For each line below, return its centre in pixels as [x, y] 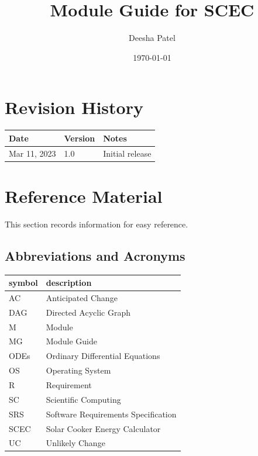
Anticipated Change [82, 297]
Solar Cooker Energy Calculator [103, 428]
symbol [23, 283]
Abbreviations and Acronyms [95, 255]
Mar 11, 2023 [32, 153]
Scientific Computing [83, 399]
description [69, 283]
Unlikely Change [75, 443]
